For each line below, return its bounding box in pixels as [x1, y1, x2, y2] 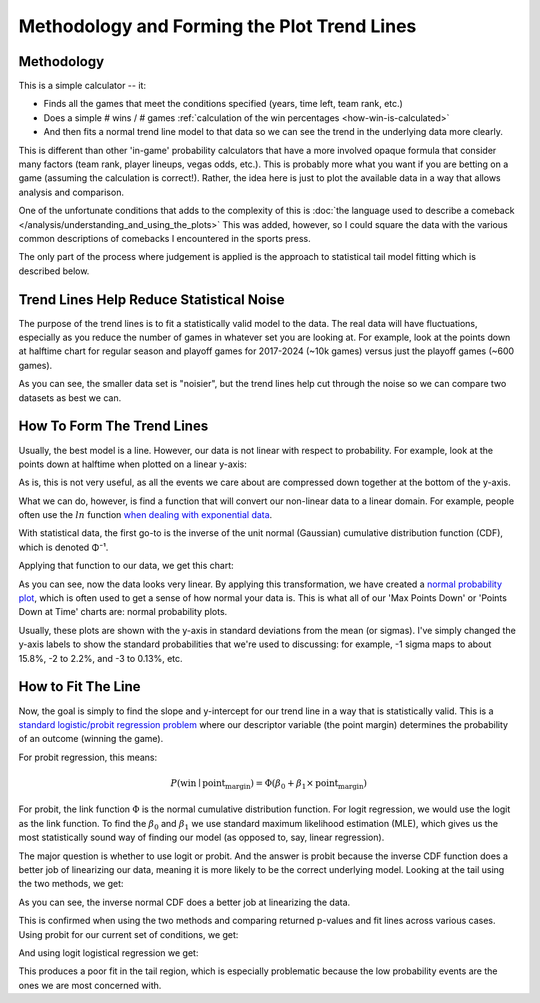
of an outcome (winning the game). [18, 733, 164, 745]
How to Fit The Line [18, 678, 141, 695]
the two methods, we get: [18, 878, 124, 890]
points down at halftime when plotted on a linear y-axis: [18, 458, 247, 470]
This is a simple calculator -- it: [18, 80, 147, 92]
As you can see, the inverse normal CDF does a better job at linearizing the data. [18, 896, 351, 908]
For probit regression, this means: [18, 751, 158, 763]
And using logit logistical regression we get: [18, 946, 199, 959]
